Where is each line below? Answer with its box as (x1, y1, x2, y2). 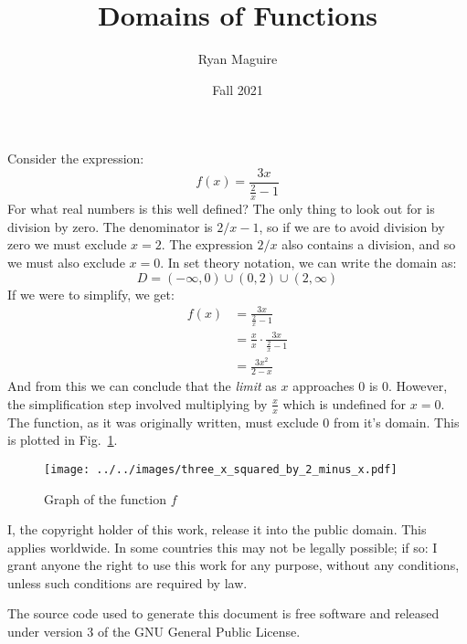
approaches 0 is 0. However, (292, 376, 448, 396)
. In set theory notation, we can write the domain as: (160, 252, 457, 271)
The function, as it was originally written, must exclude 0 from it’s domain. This (7, 412, 460, 431)
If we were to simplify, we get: (7, 284, 175, 303)
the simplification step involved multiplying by (7, 394, 268, 413)
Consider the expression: (7, 149, 144, 168)
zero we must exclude (7, 235, 127, 254)
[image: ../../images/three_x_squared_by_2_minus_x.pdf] (44, 462, 398, 476)
